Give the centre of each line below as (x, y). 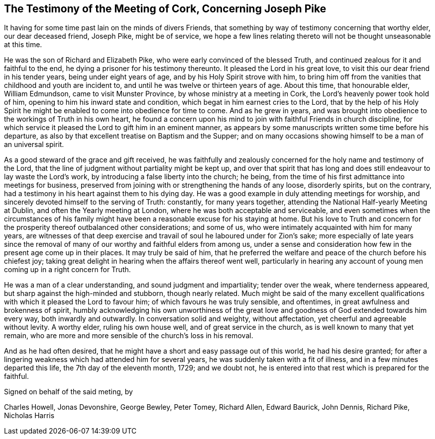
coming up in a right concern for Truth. (67, 270)
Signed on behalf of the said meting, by (68, 392)
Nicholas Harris (29, 416)
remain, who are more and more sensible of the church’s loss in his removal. (129, 336)
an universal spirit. (34, 145)
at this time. (23, 45)
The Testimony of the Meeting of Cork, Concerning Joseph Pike (165, 9)
